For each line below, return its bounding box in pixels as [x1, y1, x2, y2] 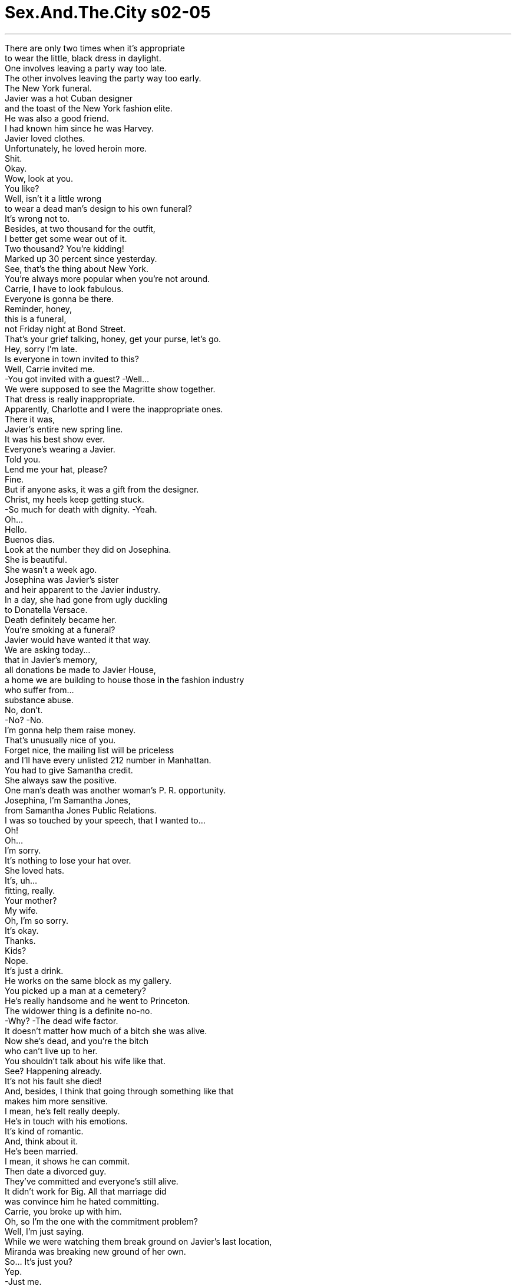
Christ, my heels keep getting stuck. [5, 494, 144, 504]
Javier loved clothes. [5, 133, 85, 143]
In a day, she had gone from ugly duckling [5, 594, 168, 605]
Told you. [5, 454, 41, 464]
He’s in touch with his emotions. [5, 1116, 128, 1126]
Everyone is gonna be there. [5, 293, 114, 304]
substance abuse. [5, 694, 74, 705]
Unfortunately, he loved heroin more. [5, 143, 147, 153]
